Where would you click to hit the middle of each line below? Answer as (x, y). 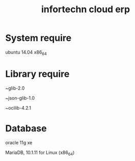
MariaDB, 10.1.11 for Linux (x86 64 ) (40, 153)
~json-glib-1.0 (20, 98)
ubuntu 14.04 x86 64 (26, 53)
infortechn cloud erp (86, 9)
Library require (37, 74)
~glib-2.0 (15, 88)
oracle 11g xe (19, 142)
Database (26, 128)
